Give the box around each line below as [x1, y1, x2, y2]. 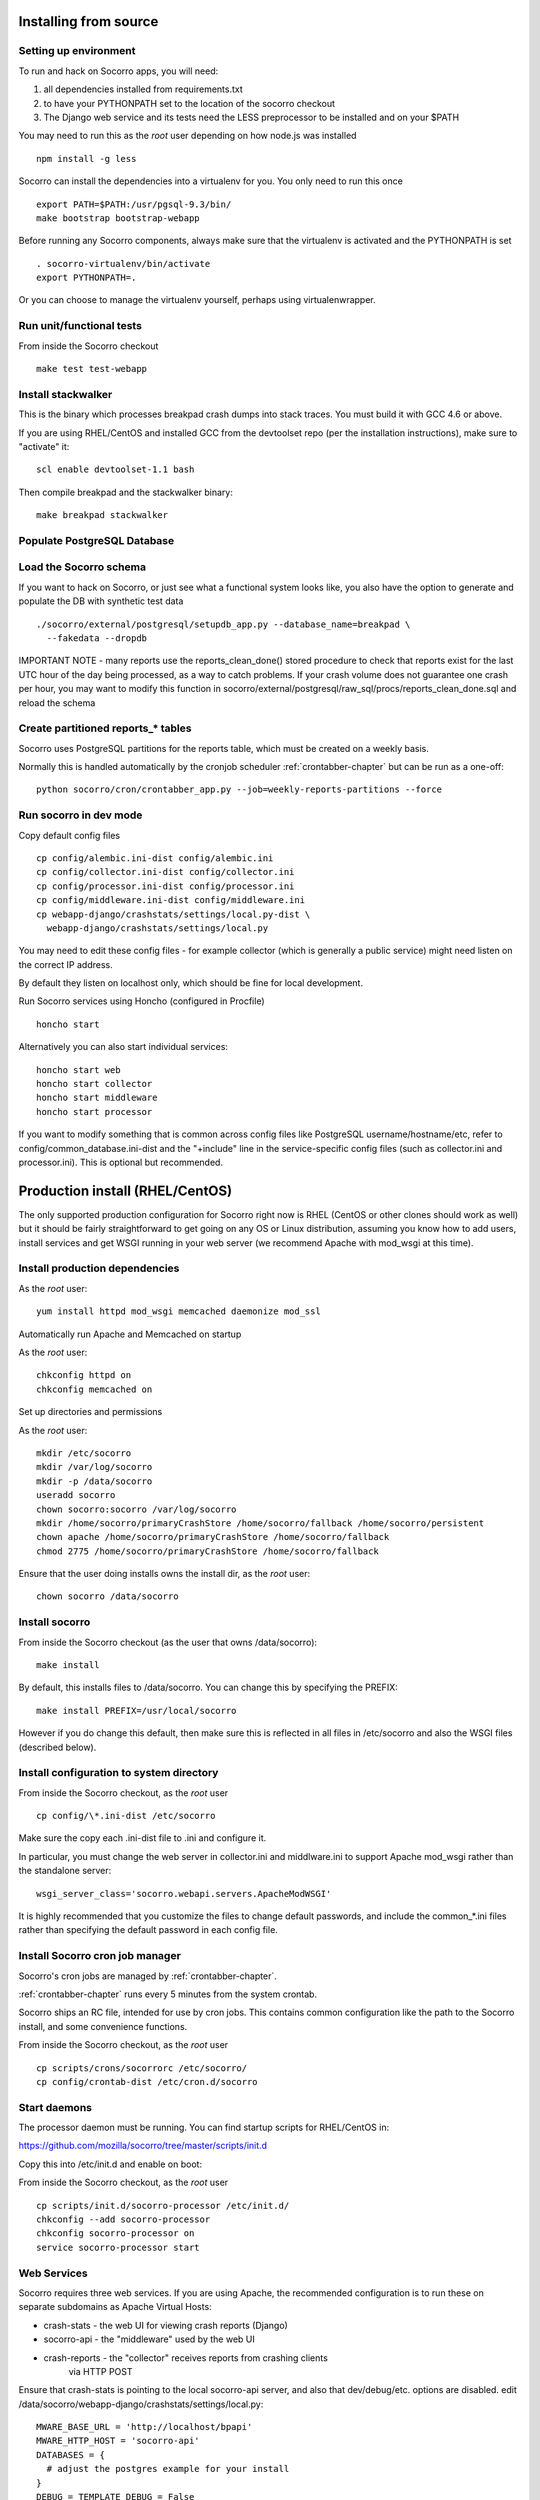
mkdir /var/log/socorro [36, 1461, 153, 1473]
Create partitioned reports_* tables [18, 721, 192, 735]
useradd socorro [36, 1490, 116, 1501]
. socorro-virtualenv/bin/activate [36, 258, 211, 269]
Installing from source [18, 13, 159, 30]
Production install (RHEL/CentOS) [18, 1182, 233, 1199]
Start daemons [18, 2100, 92, 2114]
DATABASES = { [36, 2449, 105, 2460]
